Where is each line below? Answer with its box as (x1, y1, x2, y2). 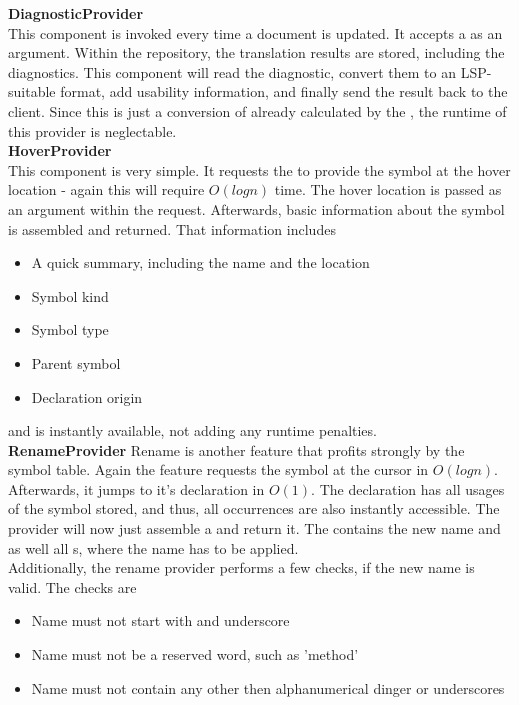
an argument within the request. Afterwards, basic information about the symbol (8, 198, 505, 219)
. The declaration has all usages (311, 478, 505, 499)
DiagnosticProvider (8, 3, 144, 23)
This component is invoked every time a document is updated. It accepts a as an (8, 22, 503, 43)
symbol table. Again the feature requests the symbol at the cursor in (8, 459, 429, 480)
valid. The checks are (8, 576, 137, 597)
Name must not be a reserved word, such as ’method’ (31, 644, 359, 665)
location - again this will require (8, 179, 205, 200)
